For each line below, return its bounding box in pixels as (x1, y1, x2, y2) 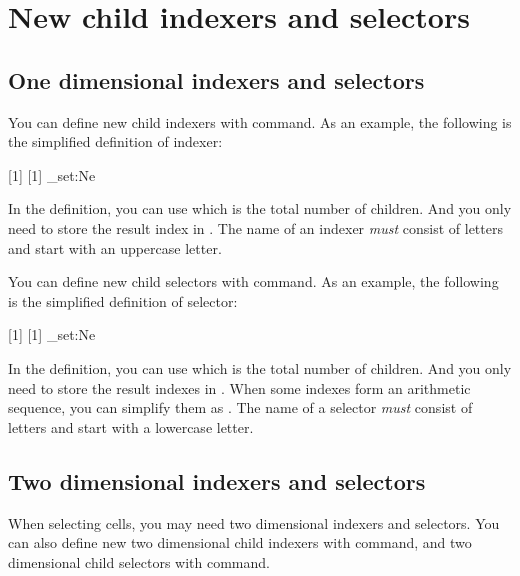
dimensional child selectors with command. (8, 551, 270, 572)
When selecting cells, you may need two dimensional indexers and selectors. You (8, 512, 500, 533)
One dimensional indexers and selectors (8, 64, 425, 95)
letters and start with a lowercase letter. (8, 416, 254, 437)
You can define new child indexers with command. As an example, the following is (8, 111, 512, 132)
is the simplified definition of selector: (8, 290, 238, 311)
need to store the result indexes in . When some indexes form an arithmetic (8, 377, 471, 398)
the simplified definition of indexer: (8, 131, 223, 152)
